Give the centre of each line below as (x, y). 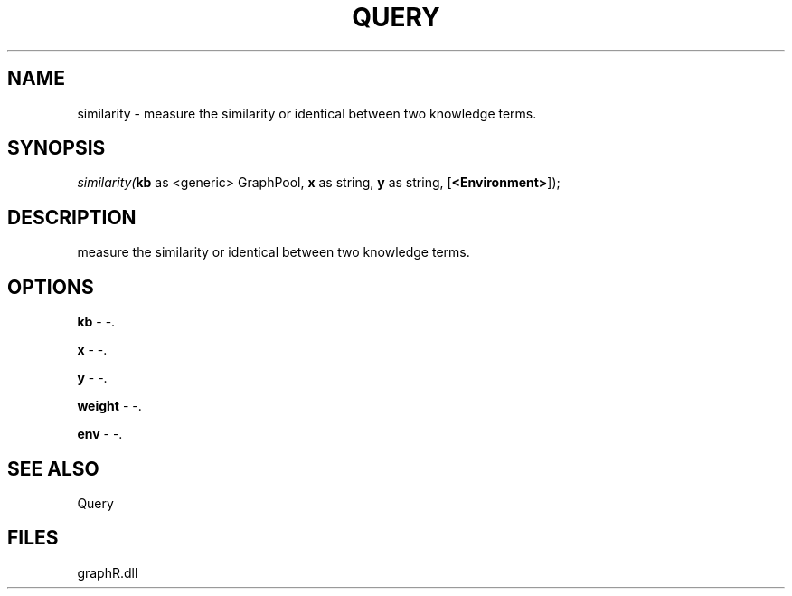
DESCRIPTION (72, 217)
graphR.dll (108, 572)
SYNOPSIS (57, 148)
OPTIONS (51, 287)
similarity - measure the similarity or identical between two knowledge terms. (307, 113)
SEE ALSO (53, 468)
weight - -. (109, 406)
